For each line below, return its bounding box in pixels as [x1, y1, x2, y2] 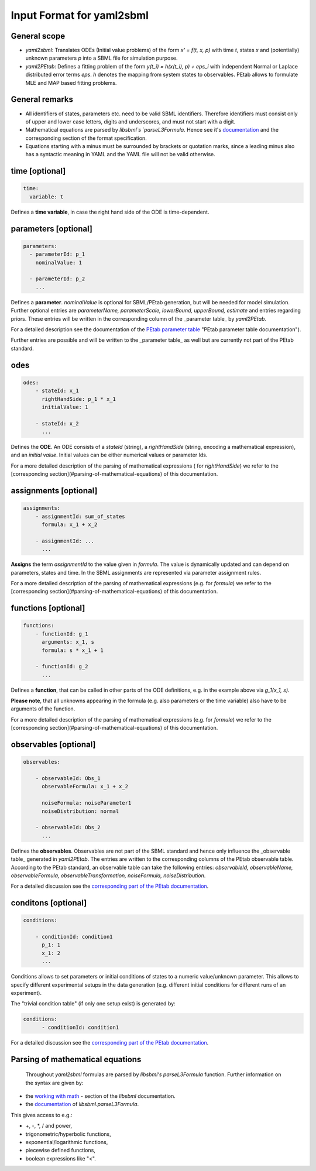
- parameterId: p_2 [29, 276, 85, 282]
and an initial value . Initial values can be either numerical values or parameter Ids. [11, 451, 208, 459]
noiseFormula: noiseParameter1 [42, 799, 132, 806]
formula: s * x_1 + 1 [42, 647, 104, 654]
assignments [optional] [11, 486, 98, 496]
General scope [11, 31, 66, 41]
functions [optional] [11, 603, 85, 613]
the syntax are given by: [25, 1079, 84, 1086]
